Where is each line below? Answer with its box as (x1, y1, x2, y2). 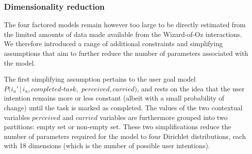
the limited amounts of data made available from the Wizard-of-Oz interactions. (4, 29, 242, 39)
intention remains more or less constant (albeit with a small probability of (4, 93, 224, 103)
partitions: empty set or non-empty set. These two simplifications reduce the (4, 121, 231, 132)
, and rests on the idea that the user (137, 83, 245, 93)
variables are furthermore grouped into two (100, 112, 228, 122)
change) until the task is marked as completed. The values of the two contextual (4, 102, 243, 112)
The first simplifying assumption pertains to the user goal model (4, 74, 196, 84)
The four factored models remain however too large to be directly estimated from (4, 19, 246, 30)
